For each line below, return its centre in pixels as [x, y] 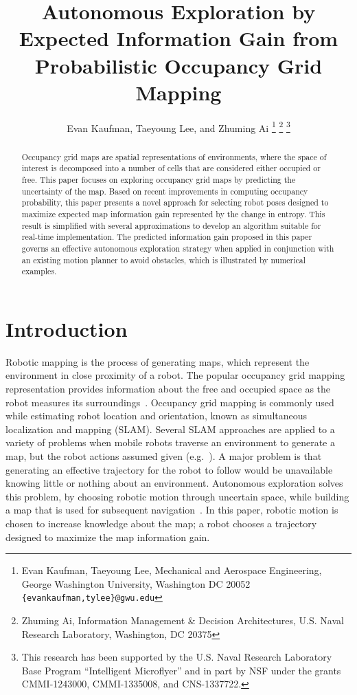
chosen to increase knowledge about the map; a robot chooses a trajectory [161, 523]
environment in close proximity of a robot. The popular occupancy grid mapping [175, 375]
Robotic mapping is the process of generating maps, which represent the [158, 361]
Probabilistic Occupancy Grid [178, 65]
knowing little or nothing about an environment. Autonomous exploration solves [174, 483]
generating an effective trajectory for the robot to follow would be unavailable [169, 469]
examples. [39, 271]
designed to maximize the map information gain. [108, 537]
